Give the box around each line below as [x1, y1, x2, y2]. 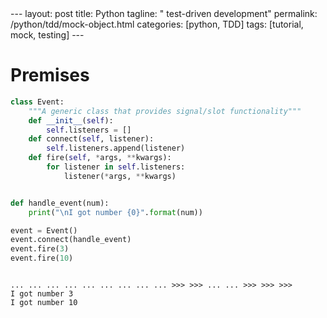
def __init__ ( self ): [28, 115, 114, 126]
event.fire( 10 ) [10, 253, 74, 264]
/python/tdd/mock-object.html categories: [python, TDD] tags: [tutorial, [10, 18, 304, 30]
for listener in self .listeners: [46, 162, 186, 172]
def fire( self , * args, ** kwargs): [28, 153, 172, 163]
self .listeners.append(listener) [46, 143, 186, 154]
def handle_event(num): [10, 198, 110, 208]
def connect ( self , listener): [28, 134, 155, 144]
